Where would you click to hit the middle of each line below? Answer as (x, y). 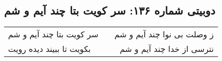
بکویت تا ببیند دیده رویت (49, 49)
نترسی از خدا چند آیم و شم (167, 49)
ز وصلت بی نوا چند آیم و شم (164, 34)
